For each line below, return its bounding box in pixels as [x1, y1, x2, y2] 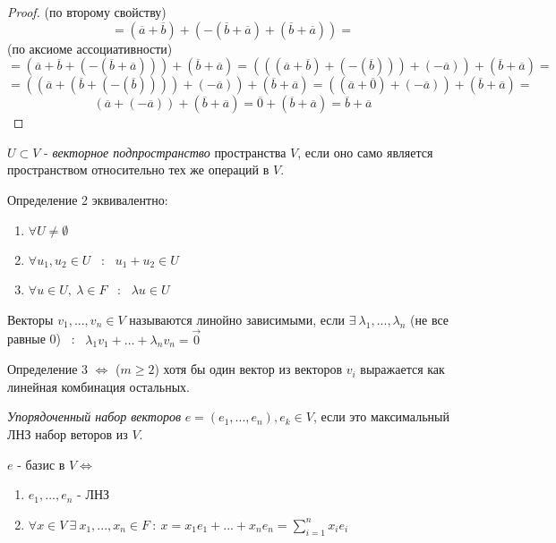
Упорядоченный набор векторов [7, 407, 182, 426]
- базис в [17, 454, 65, 473]
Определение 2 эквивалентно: [7, 190, 168, 208]
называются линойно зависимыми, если [129, 310, 345, 328]
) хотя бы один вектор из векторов [154, 360, 343, 378]
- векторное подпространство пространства [44, 142, 287, 161]
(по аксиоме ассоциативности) [7, 38, 173, 57]
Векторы [7, 310, 54, 328]
